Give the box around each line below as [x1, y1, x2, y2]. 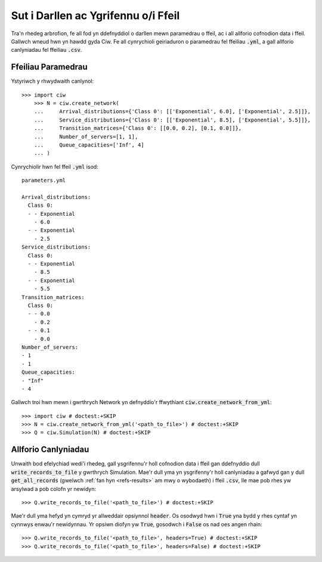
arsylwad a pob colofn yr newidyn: [11, 485, 97, 492]
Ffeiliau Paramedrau [11, 62, 88, 72]
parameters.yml [21, 177, 66, 184]
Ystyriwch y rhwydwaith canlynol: [11, 77, 94, 85]
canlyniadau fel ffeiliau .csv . [11, 46, 82, 54]
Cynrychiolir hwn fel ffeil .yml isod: [11, 163, 98, 170]
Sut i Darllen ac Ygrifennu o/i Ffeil [11, 9, 180, 22]
